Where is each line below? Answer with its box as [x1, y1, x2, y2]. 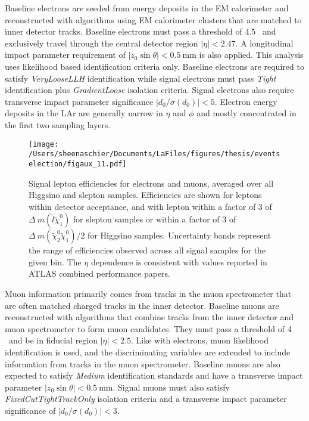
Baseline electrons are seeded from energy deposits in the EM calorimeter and [5, 2, 289, 14]
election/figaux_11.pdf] [29, 159, 127, 168]
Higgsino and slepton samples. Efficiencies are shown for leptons [29, 188, 262, 201]
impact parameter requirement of [5, 48, 126, 61]
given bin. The [29, 255, 82, 268]
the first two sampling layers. [5, 118, 111, 131]
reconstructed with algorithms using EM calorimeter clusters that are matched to [5, 13, 302, 26]
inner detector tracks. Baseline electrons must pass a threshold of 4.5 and [5, 25, 276, 38]
